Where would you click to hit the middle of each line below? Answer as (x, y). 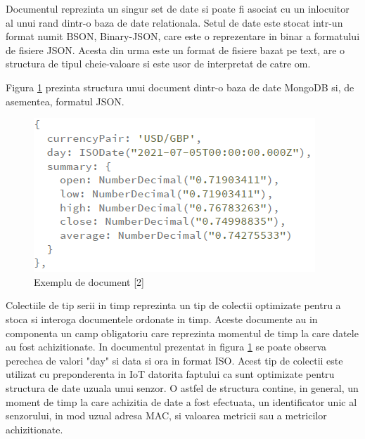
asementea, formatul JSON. (65, 101)
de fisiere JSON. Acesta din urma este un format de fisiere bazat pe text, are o (175, 50)
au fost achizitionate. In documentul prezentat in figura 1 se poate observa (166, 347)
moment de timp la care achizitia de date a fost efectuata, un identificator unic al (181, 401)
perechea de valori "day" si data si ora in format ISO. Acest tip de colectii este (174, 360)
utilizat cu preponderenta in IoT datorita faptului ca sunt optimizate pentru (170, 374)
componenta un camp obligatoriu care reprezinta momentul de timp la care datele (182, 333)
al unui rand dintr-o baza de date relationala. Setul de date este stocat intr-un (174, 22)
